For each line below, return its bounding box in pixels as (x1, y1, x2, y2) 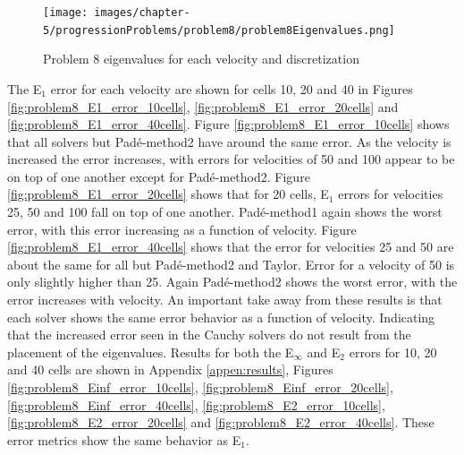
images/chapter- (94, 6, 190, 19)
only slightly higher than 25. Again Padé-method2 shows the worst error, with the (7, 272, 458, 291)
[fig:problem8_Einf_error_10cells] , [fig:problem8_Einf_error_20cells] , (7, 378, 393, 396)
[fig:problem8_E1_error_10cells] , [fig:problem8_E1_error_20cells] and (7, 97, 399, 116)
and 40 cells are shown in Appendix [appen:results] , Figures (7, 360, 333, 379)
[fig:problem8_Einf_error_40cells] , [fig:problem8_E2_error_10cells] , (7, 395, 385, 414)
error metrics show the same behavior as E (7, 430, 241, 449)
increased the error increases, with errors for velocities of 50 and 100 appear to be (7, 150, 455, 168)
